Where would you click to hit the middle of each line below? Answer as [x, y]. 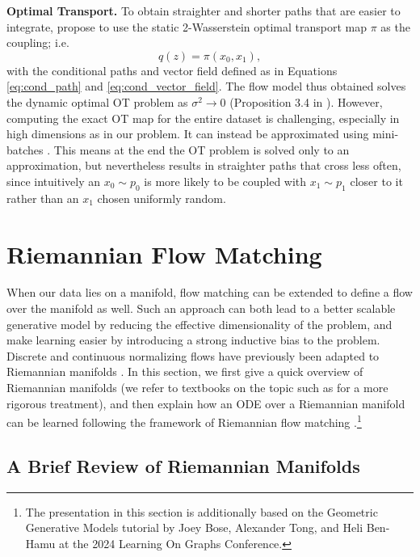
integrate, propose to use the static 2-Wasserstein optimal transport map [187, 26]
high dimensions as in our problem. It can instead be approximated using [188, 134]
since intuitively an [53, 181]
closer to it [376, 181]
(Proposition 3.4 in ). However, [306, 101]
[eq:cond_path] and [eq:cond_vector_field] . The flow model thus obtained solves [206, 86]
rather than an [43, 198]
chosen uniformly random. [162, 198]
